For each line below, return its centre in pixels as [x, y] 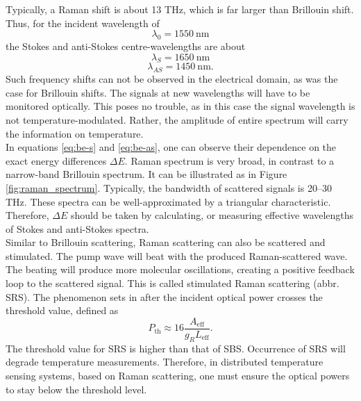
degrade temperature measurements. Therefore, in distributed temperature [165, 362]
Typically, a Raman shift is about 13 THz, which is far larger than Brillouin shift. [180, 9]
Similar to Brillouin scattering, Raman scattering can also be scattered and [166, 242]
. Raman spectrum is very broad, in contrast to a [229, 160]
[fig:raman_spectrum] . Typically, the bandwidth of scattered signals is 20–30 [169, 187]
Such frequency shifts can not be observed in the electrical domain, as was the [172, 79]
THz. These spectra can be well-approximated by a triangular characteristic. [168, 201]
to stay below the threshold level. [76, 389]
